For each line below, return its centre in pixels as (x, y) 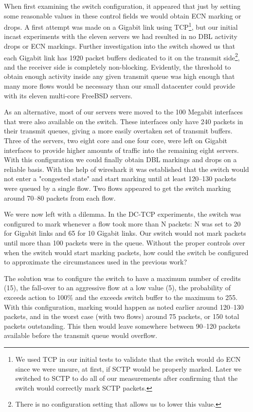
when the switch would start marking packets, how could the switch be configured (126, 252)
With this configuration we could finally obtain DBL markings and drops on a (120, 159)
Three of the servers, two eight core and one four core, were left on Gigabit (116, 140)
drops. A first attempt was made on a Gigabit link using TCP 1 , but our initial (121, 26)
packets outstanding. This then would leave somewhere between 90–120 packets (122, 326)
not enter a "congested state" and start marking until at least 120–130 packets (120, 178)
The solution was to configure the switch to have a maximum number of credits (122, 278)
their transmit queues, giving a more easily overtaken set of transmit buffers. (118, 131)
